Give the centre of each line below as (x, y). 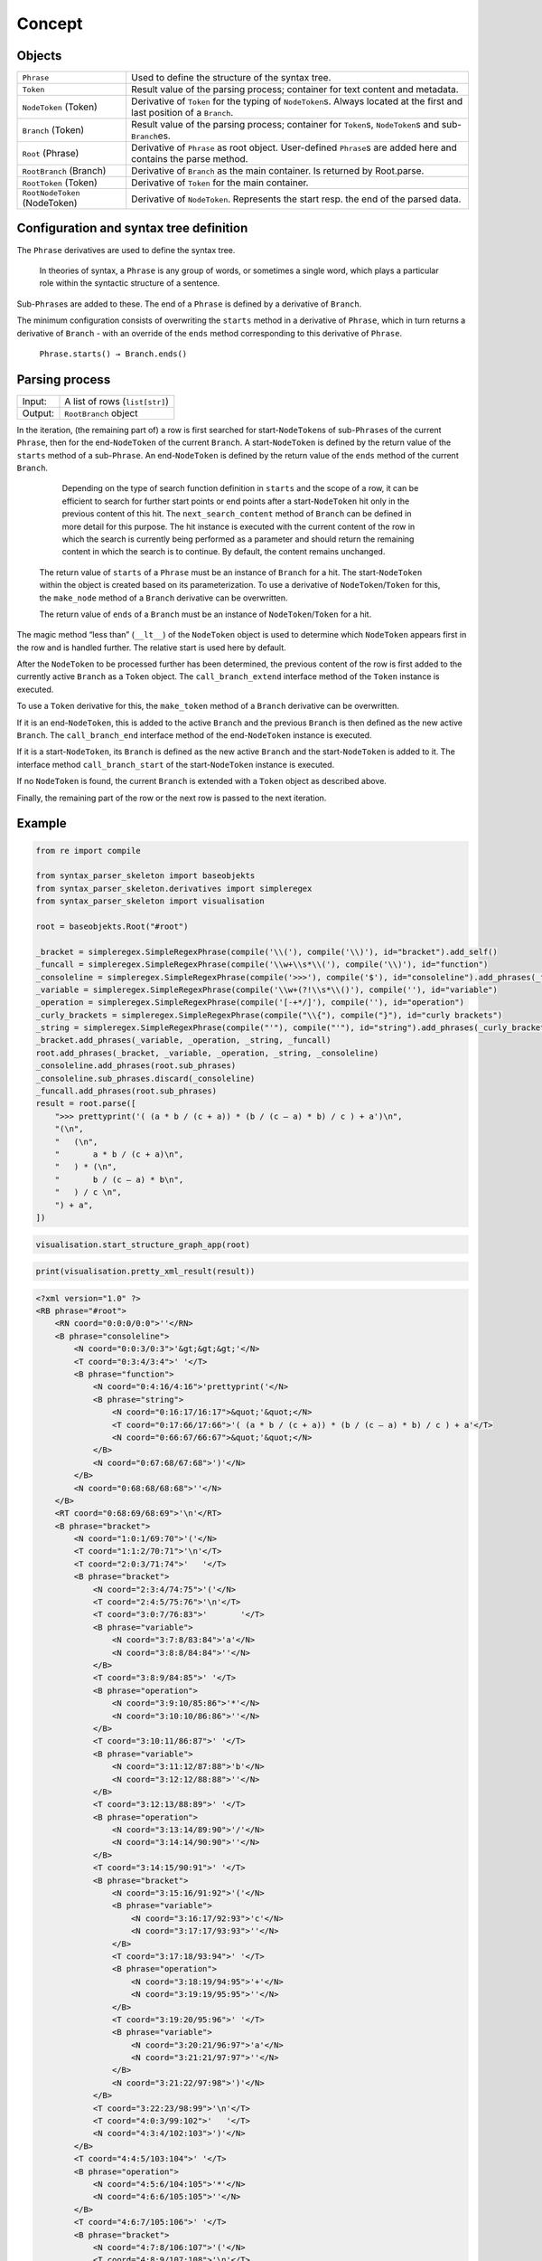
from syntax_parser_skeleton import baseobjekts (145, 876)
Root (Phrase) (51, 154)
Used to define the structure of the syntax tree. (231, 78)
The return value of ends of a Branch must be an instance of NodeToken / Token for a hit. (206, 614)
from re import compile (89, 851)
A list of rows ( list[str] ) (117, 401)
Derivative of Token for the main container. (220, 183)
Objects (39, 56)
